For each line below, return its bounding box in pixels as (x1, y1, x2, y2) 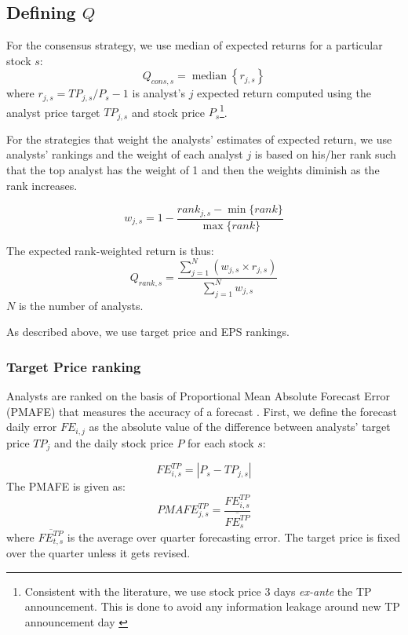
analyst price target (6, 104, 100, 120)
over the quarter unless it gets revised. (6, 545, 191, 561)
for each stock (188, 434, 254, 451)
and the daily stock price (53, 434, 173, 451)
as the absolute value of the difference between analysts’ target (89, 418, 391, 435)
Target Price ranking (6, 356, 141, 376)
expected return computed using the (197, 85, 371, 101)
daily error (6, 418, 57, 435)
